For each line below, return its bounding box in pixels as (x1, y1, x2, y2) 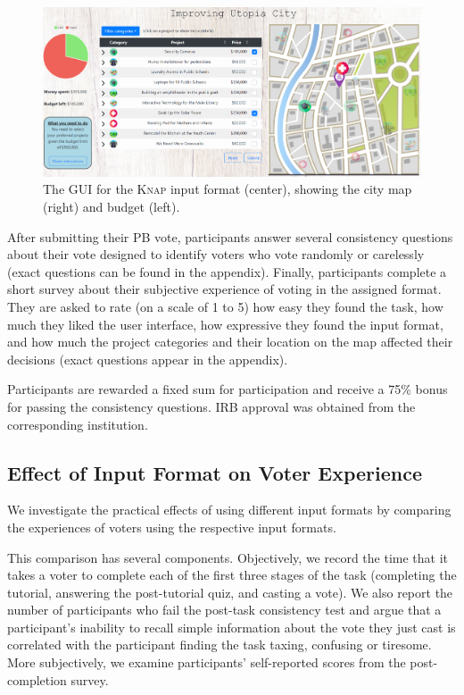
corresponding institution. (7, 414, 148, 433)
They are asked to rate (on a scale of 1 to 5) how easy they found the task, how (7, 297, 443, 315)
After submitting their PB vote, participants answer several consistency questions (7, 227, 453, 246)
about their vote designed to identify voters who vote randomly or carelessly (7, 245, 425, 264)
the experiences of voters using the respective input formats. (7, 517, 336, 536)
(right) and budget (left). (43, 197, 180, 215)
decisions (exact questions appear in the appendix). (7, 349, 288, 368)
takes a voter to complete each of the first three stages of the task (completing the (7, 565, 457, 584)
